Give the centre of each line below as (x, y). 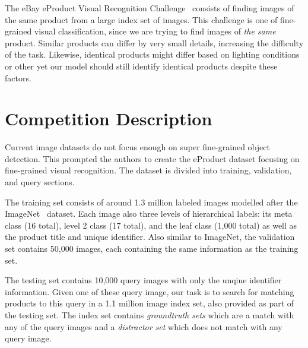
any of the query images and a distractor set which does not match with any (144, 326)
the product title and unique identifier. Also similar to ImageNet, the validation (150, 237)
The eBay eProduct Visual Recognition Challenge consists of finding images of (150, 8)
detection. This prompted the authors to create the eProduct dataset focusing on (152, 158)
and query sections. (40, 182)
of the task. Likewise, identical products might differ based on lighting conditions (152, 54)
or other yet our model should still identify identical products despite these (141, 66)
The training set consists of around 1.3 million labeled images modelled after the (151, 202)
